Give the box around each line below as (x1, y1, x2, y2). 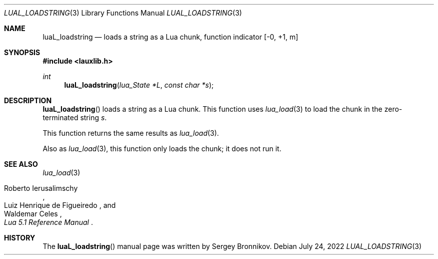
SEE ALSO (4, 160, 38, 168)
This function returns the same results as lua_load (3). (42, 129, 219, 137)
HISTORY (4, 233, 35, 242)
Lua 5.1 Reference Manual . (4, 218, 93, 226)
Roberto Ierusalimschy (4, 184, 78, 192)
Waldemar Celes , (4, 209, 62, 218)
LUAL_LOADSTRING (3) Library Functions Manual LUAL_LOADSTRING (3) (4, 9, 242, 17)
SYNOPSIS (4, 48, 40, 57)
